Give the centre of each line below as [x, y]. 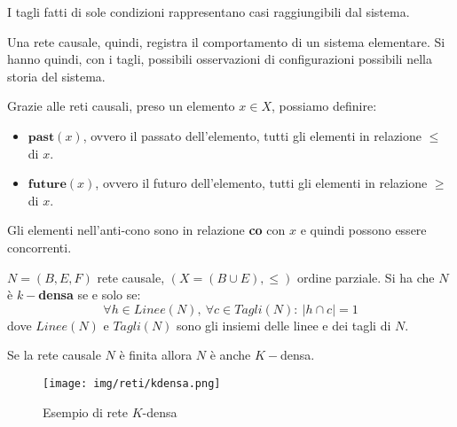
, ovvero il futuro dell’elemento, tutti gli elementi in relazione [261, 183]
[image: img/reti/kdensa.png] [132, 383]
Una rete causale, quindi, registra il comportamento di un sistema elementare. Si [226, 41]
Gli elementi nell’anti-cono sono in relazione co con [146, 230]
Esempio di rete [85, 411]
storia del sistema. [56, 76]
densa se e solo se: [90, 295]
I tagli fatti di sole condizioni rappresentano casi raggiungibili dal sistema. [209, 12]
